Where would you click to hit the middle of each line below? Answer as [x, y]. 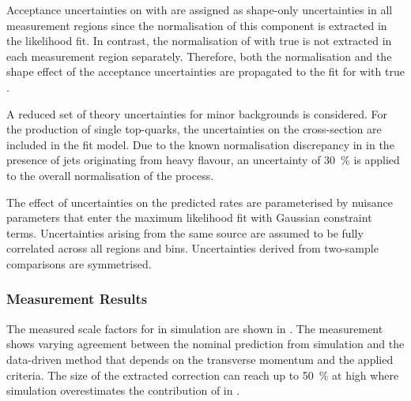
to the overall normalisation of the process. [110, 175]
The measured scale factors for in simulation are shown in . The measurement [195, 328]
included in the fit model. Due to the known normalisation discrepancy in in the [200, 144]
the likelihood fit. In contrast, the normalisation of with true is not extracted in [199, 41]
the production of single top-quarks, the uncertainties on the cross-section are [194, 129]
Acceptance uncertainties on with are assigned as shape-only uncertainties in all [200, 9]
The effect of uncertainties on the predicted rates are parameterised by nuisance [200, 202]
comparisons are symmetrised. [79, 263]
